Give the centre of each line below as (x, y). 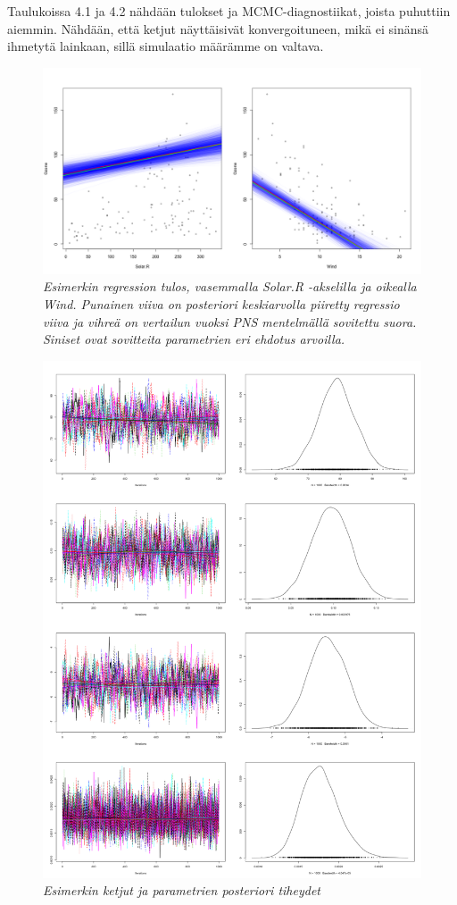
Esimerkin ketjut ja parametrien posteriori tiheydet (182, 890)
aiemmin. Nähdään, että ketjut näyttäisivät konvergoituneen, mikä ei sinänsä (218, 28)
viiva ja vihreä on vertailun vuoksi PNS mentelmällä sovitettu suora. (230, 321)
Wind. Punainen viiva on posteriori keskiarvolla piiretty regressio (221, 304)
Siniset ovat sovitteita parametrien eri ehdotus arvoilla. (194, 339)
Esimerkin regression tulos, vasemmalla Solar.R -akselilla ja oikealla (230, 286)
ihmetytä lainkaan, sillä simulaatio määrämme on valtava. (166, 46)
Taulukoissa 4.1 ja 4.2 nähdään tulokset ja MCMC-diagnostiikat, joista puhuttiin (229, 11)
